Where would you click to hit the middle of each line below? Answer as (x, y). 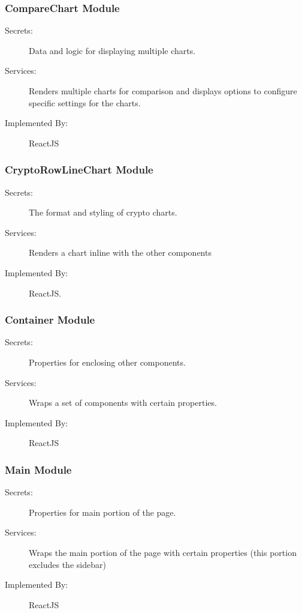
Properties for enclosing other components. (107, 362)
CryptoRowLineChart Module (79, 170)
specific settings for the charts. (85, 102)
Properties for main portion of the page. (102, 512)
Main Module (38, 469)
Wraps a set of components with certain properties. (123, 403)
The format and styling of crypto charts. (103, 212)
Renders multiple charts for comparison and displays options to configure (163, 91)
